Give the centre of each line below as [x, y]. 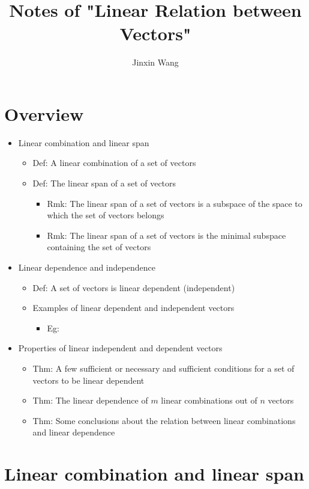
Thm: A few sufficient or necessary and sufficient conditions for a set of [163, 368]
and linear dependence [74, 432]
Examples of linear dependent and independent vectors [133, 308]
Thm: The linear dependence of [90, 400]
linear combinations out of [209, 400]
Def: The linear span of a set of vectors [104, 183]
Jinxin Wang [155, 62]
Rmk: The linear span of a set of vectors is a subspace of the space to [175, 203]
